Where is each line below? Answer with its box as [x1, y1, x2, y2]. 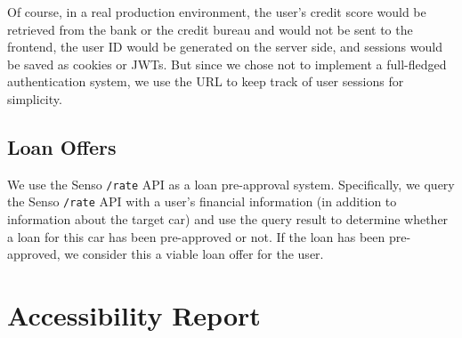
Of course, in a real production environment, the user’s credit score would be [7, 3, 426, 20]
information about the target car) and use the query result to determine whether [7, 210, 449, 229]
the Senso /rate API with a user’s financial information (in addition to [7, 192, 397, 211]
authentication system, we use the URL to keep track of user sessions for [7, 72, 404, 91]
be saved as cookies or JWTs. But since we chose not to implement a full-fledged [7, 54, 447, 73]
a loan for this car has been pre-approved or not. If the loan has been [7, 227, 385, 245]
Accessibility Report [7, 297, 261, 334]
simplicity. [7, 89, 62, 108]
